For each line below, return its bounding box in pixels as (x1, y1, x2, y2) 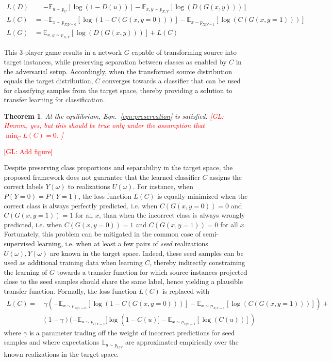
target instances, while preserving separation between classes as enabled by (4, 56, 227, 66)
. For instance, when (133, 181, 193, 191)
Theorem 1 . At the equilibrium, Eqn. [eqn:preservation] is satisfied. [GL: (4, 110, 224, 121)
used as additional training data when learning (4, 257, 143, 268)
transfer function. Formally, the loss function (4, 285, 137, 296)
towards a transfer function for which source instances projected (57, 267, 248, 277)
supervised (4, 238, 35, 248)
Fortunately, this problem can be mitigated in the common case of (4, 229, 201, 239)
